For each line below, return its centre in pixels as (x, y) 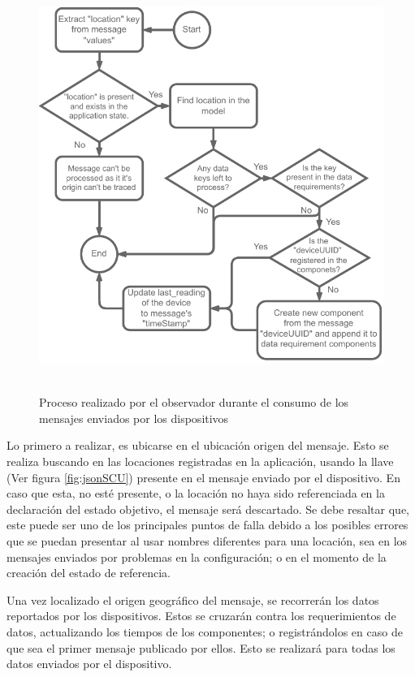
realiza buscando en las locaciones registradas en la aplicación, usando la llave (200, 461)
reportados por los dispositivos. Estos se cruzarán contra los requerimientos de (201, 616)
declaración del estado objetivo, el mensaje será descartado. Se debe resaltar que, (208, 509)
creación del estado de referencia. (89, 573)
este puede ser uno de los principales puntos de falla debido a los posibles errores (207, 525)
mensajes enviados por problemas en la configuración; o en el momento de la (197, 556)
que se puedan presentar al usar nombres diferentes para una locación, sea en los (207, 541)
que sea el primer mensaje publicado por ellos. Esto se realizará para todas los (201, 647)
